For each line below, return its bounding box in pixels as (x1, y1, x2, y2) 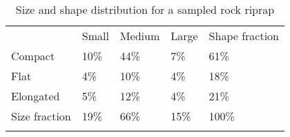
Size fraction (11, 108, 71, 124)
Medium (119, 28, 160, 44)
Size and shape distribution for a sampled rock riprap (15, 1, 275, 17)
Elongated (11, 88, 60, 104)
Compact (11, 48, 55, 64)
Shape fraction (209, 28, 280, 44)
